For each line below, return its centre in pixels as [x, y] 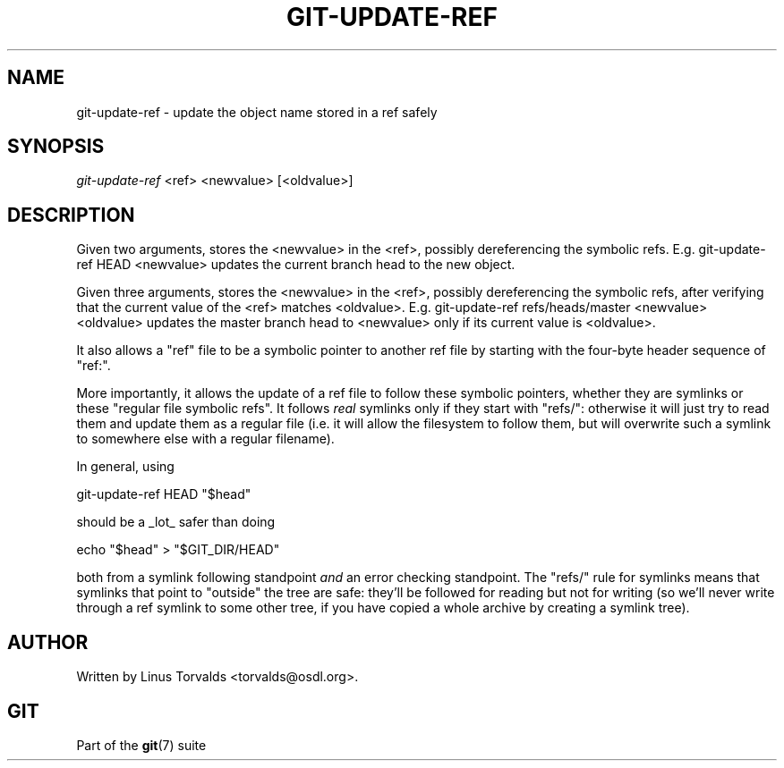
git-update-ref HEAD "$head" [164, 494]
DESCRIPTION [71, 215]
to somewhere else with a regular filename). [205, 439]
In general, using [125, 467]
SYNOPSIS [56, 147]
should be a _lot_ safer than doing [176, 522]
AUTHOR [48, 642]
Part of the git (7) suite [141, 745]
